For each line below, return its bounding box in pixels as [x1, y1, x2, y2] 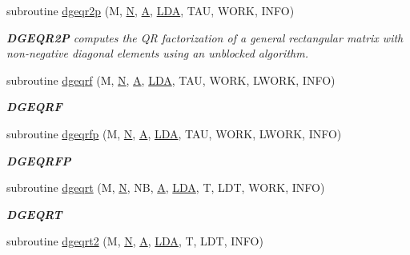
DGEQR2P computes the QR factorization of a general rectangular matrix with [6, 29, 404, 46]
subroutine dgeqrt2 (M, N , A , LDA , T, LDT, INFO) [6, 233, 263, 249]
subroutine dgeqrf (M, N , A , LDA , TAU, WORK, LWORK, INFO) [6, 71, 336, 88]
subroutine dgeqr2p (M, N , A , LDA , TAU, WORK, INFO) [6, 2, 295, 18]
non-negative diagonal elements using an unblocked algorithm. [6, 45, 308, 62]
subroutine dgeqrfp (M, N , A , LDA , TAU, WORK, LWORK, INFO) [6, 125, 342, 141]
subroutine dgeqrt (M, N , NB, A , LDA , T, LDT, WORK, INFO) [6, 179, 325, 196]
